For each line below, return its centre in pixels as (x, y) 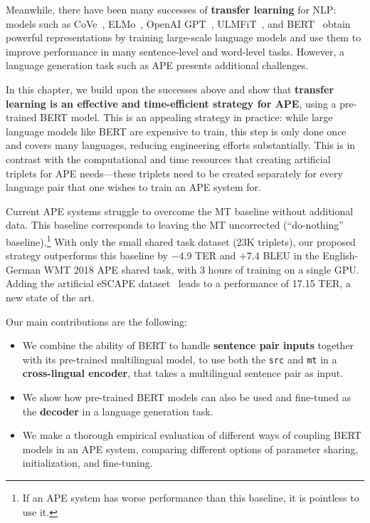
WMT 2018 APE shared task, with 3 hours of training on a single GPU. (201, 269)
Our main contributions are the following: (96, 321)
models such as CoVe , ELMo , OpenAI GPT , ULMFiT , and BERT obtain (178, 23)
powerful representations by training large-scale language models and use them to (184, 37)
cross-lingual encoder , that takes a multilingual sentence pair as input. (183, 373)
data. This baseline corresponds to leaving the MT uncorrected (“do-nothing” (175, 225)
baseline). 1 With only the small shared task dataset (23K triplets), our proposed (181, 240)
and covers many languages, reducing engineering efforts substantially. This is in (181, 145)
